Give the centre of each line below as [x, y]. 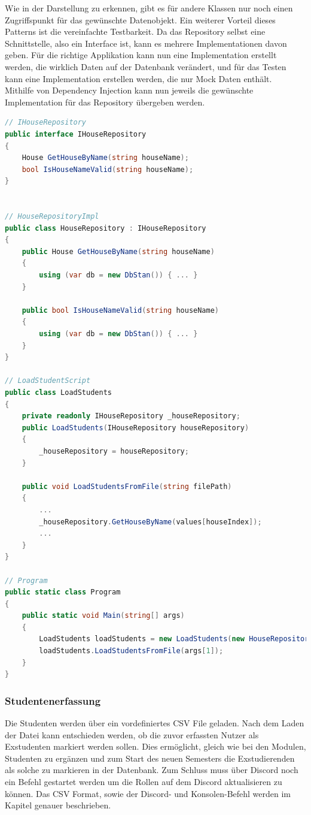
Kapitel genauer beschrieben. [58, 805]
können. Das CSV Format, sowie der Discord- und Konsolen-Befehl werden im [148, 793]
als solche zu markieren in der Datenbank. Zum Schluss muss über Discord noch [152, 770]
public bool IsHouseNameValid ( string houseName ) [121, 310]
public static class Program [63, 592]
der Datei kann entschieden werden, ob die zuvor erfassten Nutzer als [132, 734]
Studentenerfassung [53, 700]
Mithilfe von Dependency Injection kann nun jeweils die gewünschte [129, 90]
